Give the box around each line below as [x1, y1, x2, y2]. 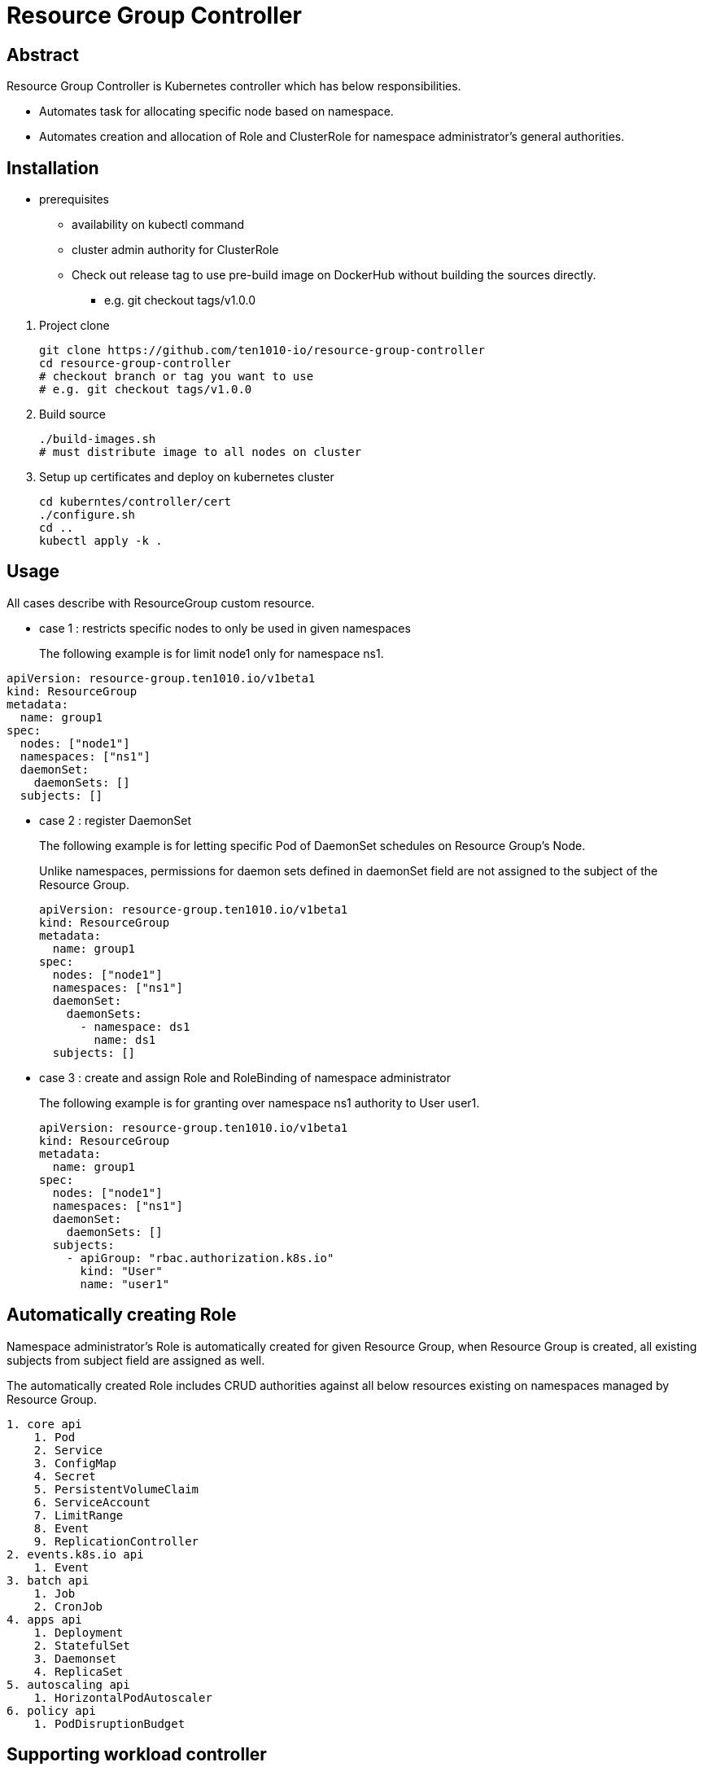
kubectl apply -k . [39, 534, 163, 548]
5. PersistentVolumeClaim [33, 1482, 199, 1496]
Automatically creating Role [7, 1304, 237, 1326]
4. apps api [7, 1612, 82, 1626]
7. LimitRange [33, 1508, 124, 1522]
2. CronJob [33, 1599, 103, 1613]
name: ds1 [94, 1032, 156, 1046]
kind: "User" [80, 1264, 163, 1278]
